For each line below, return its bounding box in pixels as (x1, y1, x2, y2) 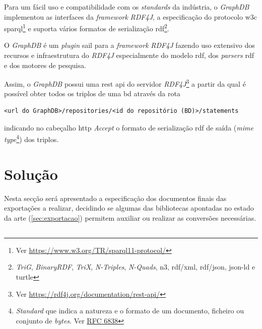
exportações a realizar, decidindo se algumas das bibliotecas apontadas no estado (4, 203, 254, 213)
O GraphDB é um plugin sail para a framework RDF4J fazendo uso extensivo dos (4, 40, 255, 50)
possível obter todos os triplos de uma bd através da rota (4, 88, 180, 99)
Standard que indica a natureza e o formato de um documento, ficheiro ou (16, 305, 244, 316)
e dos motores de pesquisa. (4, 59, 86, 70)
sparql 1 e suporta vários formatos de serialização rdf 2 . (4, 22, 169, 33)
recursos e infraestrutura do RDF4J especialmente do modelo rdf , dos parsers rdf (4, 50, 254, 60)
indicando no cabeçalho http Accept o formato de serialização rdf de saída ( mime (4, 122, 253, 133)
